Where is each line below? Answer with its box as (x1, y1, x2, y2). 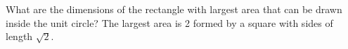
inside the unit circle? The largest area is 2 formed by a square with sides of (6, 15, 333, 30)
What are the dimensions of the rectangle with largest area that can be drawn (6, 2, 342, 16)
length (6, 29, 33, 43)
